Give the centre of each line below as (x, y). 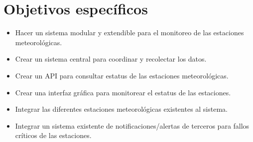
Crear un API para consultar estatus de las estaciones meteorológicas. (122, 75)
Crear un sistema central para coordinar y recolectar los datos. (111, 59)
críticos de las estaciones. (53, 135)
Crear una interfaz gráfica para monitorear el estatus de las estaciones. (123, 92)
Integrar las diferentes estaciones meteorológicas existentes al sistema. (121, 109)
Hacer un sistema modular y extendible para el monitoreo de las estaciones (129, 33)
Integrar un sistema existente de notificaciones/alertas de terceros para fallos (132, 125)
